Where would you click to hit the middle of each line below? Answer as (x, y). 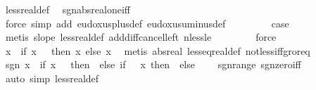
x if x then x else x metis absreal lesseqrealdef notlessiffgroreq (158, 50)
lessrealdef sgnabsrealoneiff (68, 9)
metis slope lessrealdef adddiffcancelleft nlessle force (141, 37)
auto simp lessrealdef (52, 78)
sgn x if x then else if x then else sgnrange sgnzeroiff (153, 64)
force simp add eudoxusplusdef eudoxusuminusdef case (147, 23)
